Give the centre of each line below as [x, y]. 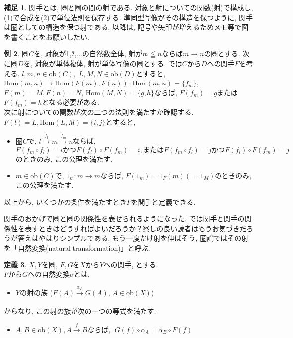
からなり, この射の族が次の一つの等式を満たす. [80, 311]
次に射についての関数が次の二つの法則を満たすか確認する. [99, 112]
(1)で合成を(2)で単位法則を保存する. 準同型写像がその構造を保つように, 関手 [128, 17]
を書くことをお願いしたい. [47, 37]
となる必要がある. [71, 102]
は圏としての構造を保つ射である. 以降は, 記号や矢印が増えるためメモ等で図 [126, 27]
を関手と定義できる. [163, 202]
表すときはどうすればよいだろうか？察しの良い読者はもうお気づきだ [135, 228]
